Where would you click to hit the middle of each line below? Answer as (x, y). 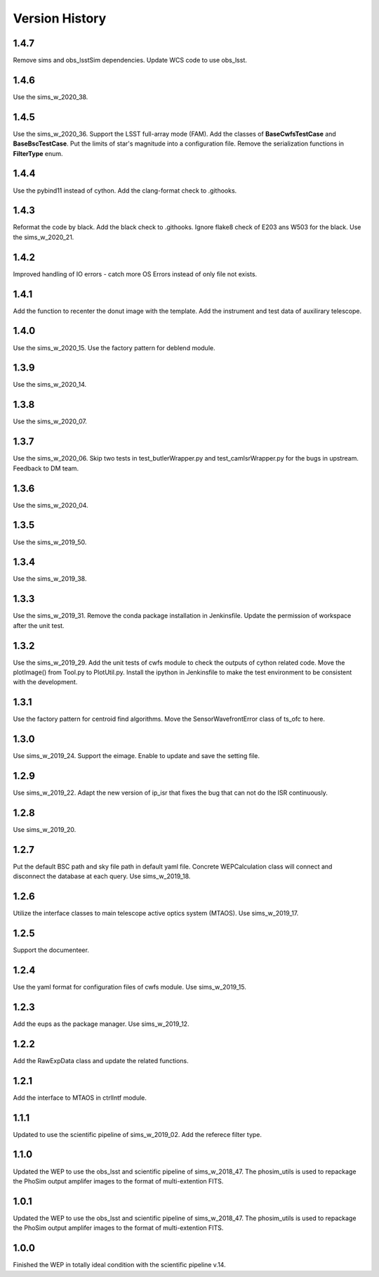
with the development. (45, 682)
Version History (60, 18)
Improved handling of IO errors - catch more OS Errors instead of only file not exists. (135, 274)
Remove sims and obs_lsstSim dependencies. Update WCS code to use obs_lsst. (130, 60)
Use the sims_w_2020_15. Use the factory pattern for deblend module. (114, 347)
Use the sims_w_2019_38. (50, 579)
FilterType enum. (38, 153)
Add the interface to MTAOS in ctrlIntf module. (80, 1098)
